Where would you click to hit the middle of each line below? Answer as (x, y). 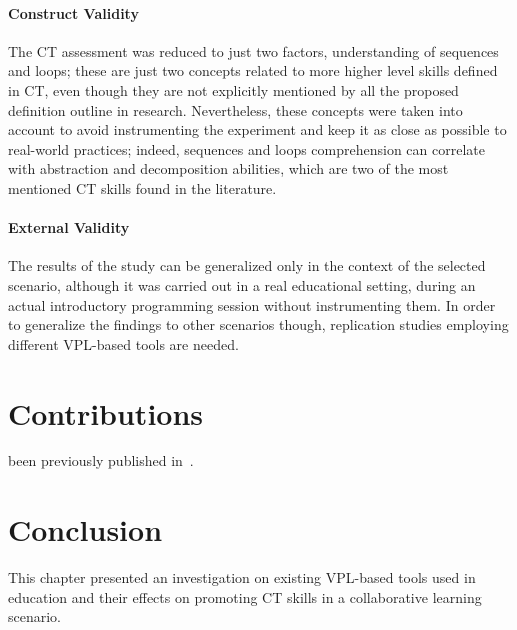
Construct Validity (73, 12)
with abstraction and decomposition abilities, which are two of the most (228, 168)
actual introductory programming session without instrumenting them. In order (252, 304)
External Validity (69, 227)
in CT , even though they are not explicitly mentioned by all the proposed (233, 89)
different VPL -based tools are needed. (123, 343)
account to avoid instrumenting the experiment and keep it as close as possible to (257, 129)
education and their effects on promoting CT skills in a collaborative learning (245, 596)
